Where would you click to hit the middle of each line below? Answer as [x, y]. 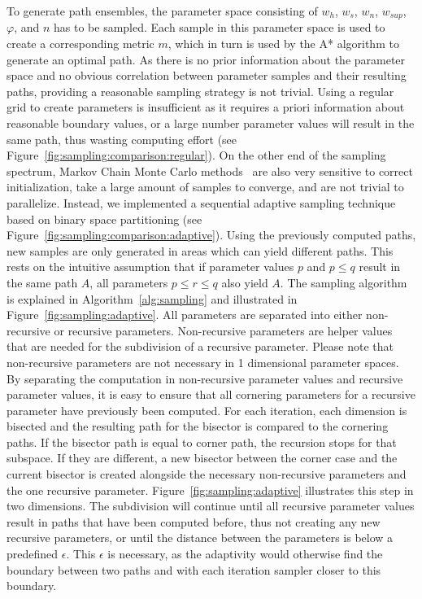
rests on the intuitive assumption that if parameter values [150, 267]
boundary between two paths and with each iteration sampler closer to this [194, 569]
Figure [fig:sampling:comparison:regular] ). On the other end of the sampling [196, 155]
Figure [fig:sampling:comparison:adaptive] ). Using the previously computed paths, [211, 235]
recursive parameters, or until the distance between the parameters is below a [200, 538]
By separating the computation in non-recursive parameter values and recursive [205, 378]
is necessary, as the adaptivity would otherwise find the [245, 554]
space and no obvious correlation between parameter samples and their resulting [207, 75]
